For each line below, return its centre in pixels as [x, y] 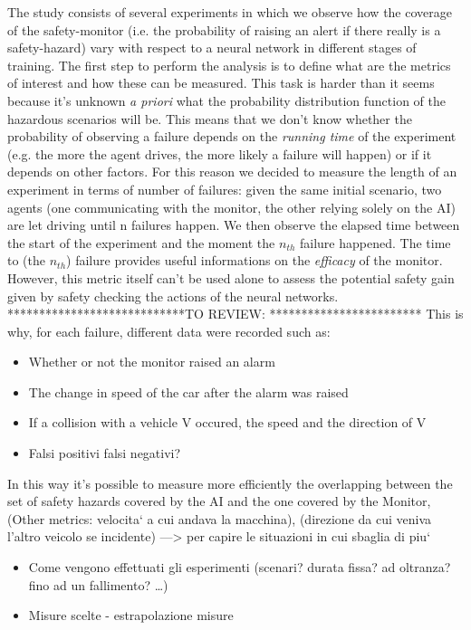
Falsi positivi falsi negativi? [105, 453]
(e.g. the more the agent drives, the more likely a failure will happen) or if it [220, 153]
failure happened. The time [375, 242]
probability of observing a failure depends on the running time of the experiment [232, 136]
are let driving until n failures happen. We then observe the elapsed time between [234, 225]
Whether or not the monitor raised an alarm [152, 362]
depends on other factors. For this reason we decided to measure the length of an [232, 172]
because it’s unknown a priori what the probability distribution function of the [227, 100]
